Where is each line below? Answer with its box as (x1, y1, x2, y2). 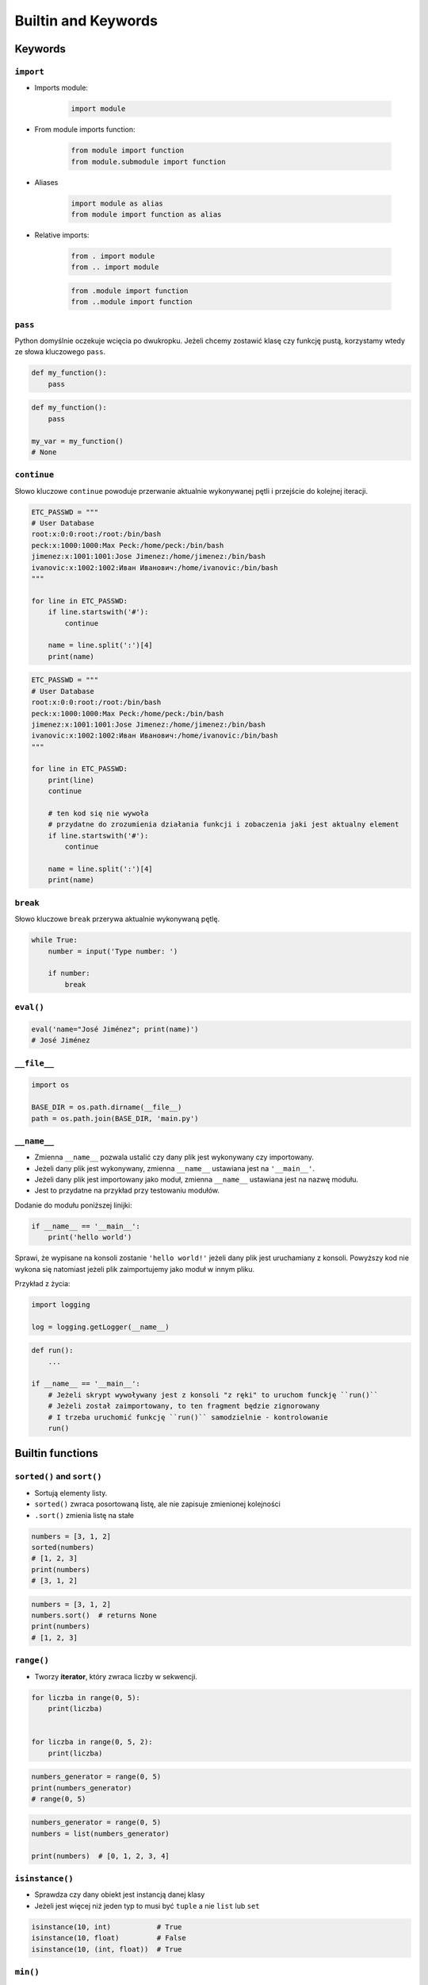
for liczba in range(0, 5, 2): (31, 1737, 154, 1747)
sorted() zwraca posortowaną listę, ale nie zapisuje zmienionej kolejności (34, 1499, 281, 1509)
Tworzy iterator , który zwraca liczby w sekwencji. (34, 1671, 198, 1681)
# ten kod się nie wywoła (48, 809, 149, 818)
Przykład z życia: (14, 1278, 71, 1288)
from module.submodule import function (71, 157, 226, 166)
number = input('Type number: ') (48, 946, 178, 956)
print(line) (48, 775, 95, 784)
